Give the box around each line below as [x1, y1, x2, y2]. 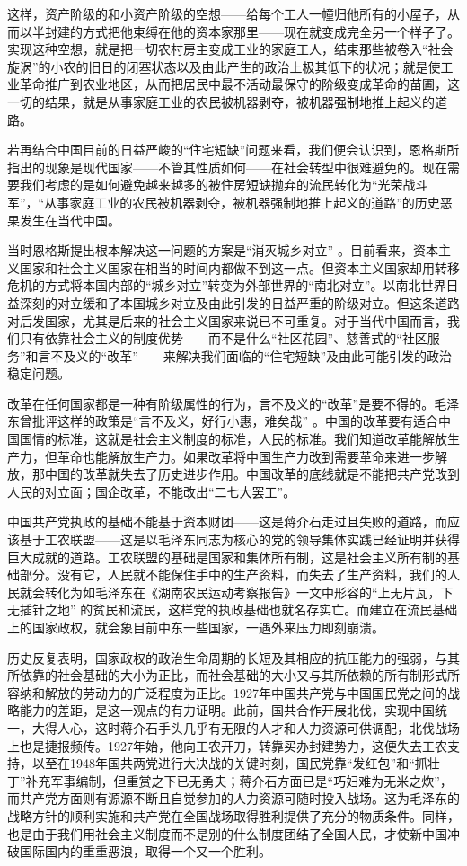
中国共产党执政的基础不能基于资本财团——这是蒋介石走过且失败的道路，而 [7, 512, 447, 531]
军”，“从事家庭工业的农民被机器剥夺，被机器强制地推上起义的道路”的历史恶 [7, 192, 453, 211]
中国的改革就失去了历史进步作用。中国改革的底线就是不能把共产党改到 [44, 464, 460, 483]
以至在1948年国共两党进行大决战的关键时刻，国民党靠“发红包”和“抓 [31, 754, 427, 773]
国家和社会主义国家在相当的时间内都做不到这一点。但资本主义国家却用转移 [19, 258, 460, 277]
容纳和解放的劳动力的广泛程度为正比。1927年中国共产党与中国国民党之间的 [7, 683, 447, 702]
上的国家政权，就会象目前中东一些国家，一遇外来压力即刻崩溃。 [7, 618, 384, 636]
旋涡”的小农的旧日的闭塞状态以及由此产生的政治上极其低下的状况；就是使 [7, 57, 441, 75]
